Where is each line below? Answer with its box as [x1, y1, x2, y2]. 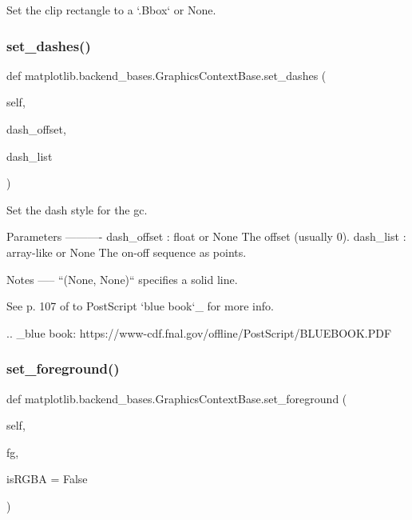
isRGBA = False [6, 470, 88, 487]
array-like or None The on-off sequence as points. [6, 243, 247, 260]
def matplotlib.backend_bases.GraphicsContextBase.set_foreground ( [6, 390, 347, 406]
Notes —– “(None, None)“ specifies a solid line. [6, 270, 238, 287]
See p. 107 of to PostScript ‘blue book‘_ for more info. [6, 298, 274, 314]
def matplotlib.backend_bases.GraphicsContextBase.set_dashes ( [6, 66, 327, 83]
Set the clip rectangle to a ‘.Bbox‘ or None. [6, 2, 216, 18]
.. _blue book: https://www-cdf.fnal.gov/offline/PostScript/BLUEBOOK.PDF [6, 324, 392, 341]
